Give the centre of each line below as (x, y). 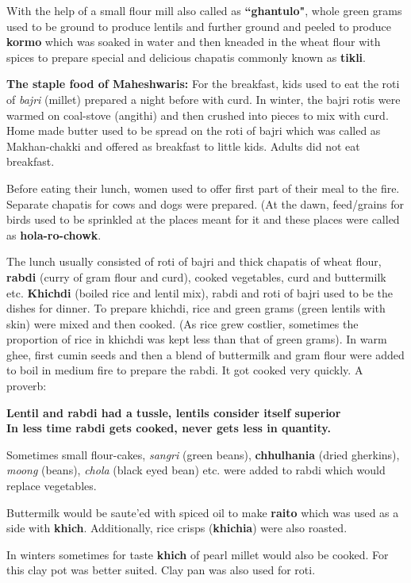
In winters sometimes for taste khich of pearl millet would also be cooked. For (198, 554)
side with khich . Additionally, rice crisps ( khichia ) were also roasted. (177, 528)
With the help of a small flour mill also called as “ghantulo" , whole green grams (204, 10)
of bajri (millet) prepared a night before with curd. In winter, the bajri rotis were (204, 99)
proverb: (27, 386)
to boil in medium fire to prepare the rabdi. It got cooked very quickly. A (185, 370)
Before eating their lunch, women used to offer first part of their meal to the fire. (203, 188)
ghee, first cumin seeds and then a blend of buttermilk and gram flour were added (205, 354)
